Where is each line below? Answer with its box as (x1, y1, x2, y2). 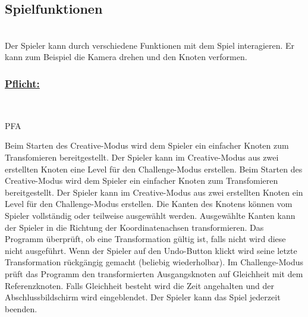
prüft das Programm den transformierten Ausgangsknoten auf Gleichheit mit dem (5, 267, 303, 280)
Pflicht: (5, 76, 40, 90)
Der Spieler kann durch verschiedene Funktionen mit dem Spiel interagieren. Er (5, 39, 295, 51)
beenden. (5, 302, 37, 315)
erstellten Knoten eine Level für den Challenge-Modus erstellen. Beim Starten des (5, 162, 303, 175)
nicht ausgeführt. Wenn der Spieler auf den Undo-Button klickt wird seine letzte (5, 244, 297, 256)
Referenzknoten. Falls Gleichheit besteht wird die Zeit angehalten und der (5, 279, 275, 291)
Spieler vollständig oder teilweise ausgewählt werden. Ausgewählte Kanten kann (5, 209, 296, 221)
